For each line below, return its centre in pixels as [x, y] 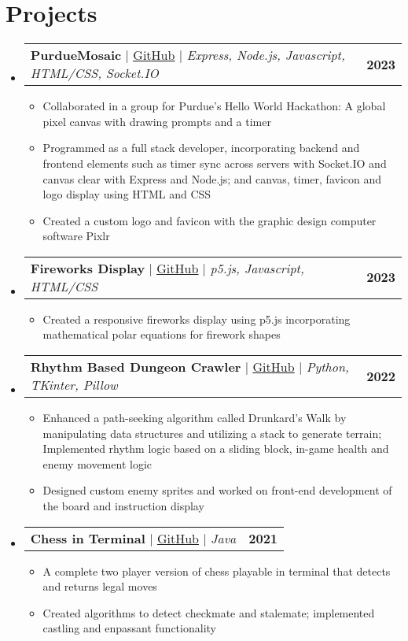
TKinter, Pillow [74, 385]
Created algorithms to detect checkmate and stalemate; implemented [209, 612]
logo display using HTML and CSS [127, 194]
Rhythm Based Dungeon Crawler [136, 367]
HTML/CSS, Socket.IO [94, 73]
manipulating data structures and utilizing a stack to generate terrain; [212, 433]
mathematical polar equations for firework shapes [162, 334]
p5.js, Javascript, [257, 268]
